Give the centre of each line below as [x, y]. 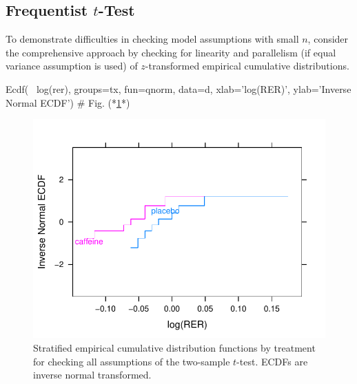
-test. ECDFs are [272, 361]
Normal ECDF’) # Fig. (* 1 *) [68, 102]
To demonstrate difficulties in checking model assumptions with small [152, 39]
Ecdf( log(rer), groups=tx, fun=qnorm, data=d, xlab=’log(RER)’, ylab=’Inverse [178, 88]
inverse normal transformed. [92, 375]
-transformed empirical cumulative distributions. [247, 66]
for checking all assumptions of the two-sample [132, 361]
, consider [328, 39]
